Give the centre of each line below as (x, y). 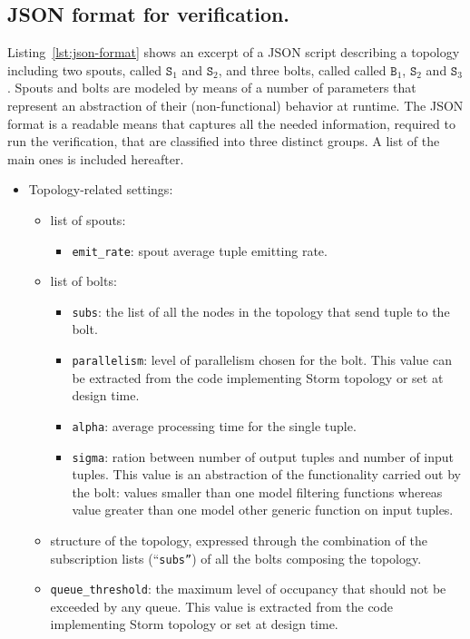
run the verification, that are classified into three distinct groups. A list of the (224, 141)
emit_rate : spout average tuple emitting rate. (200, 250)
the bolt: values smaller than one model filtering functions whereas (257, 492)
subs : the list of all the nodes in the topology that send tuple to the (261, 311)
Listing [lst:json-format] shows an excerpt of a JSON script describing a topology (234, 52)
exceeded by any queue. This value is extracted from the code (222, 606)
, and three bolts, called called (302, 69)
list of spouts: (88, 219)
